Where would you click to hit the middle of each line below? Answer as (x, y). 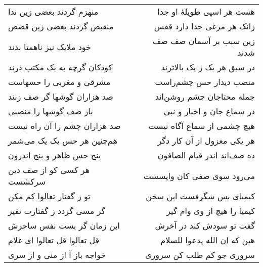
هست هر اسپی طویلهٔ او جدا (206, 11)
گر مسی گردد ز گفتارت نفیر (57, 211)
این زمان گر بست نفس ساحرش (64, 225)
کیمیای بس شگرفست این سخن (200, 196)
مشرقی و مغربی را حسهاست (59, 82)
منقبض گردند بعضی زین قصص (61, 26)
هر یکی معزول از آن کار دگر (206, 140)
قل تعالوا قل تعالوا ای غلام (54, 240)
